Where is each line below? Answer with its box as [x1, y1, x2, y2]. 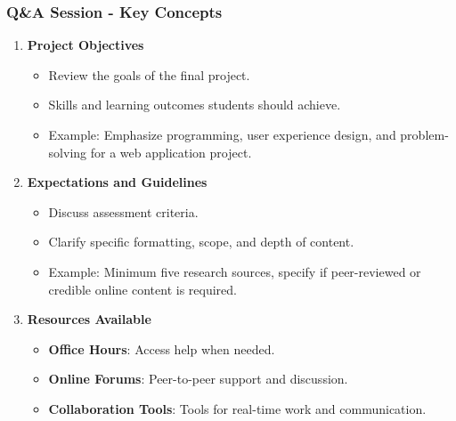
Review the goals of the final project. [48, 65, 250, 84]
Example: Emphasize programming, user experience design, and [48, 125, 396, 143]
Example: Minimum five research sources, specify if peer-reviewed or [48, 262, 421, 280]
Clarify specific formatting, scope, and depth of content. [48, 232, 354, 251]
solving [48, 142, 87, 161]
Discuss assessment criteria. [48, 202, 199, 221]
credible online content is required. [48, 279, 237, 298]
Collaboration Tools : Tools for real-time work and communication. [48, 399, 427, 417]
